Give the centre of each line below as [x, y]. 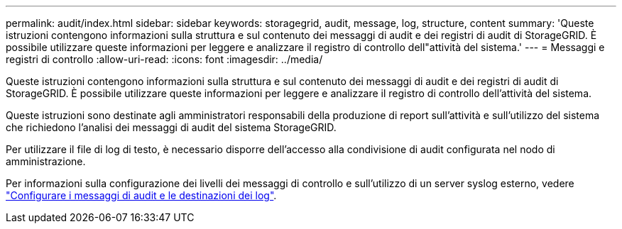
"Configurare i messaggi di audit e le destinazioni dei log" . [141, 195]
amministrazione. [46, 161]
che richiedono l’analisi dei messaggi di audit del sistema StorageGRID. [171, 127]
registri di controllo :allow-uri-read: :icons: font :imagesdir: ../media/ [164, 59]
